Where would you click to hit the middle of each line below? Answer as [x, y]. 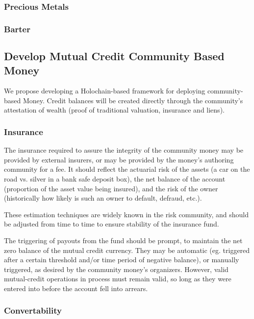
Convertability [33, 310]
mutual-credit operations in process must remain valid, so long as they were [118, 279]
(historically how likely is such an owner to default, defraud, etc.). [103, 198]
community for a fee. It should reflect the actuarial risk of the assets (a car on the [127, 169]
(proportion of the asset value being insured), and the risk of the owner [111, 188]
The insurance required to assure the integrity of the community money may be [124, 150]
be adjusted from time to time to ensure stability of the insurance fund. [112, 224]
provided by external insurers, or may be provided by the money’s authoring [119, 159]
